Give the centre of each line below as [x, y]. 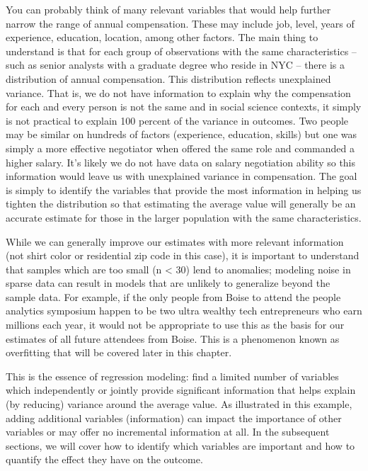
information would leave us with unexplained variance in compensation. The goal [182, 176]
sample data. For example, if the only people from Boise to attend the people [173, 296]
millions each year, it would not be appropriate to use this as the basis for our [175, 325]
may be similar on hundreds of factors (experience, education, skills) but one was [182, 134]
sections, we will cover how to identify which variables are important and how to [180, 445]
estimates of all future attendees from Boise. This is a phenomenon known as [173, 338]
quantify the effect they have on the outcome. [104, 459]
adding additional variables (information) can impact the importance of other [174, 418]
